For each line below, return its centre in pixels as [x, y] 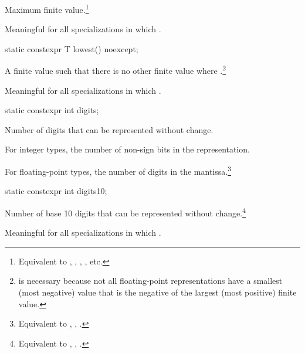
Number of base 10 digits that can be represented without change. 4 [126, 212]
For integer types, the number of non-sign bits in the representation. [127, 149]
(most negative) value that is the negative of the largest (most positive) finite [157, 292]
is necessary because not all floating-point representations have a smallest [150, 281]
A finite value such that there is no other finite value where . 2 [116, 70]
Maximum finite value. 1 [47, 9]
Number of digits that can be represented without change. [109, 129]
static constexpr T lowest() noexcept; [72, 48]
